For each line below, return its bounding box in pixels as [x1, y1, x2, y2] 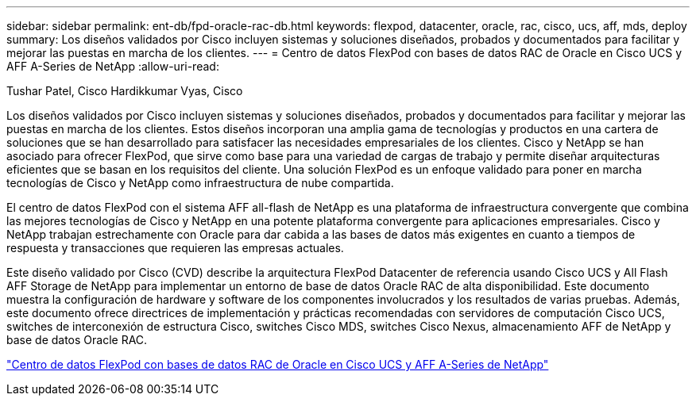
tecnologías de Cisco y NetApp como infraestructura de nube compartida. [6, 176, 394, 190]
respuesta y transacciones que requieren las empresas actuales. [6, 241, 344, 255]
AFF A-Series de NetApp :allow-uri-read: [6, 59, 219, 73]
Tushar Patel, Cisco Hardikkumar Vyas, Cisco [6, 84, 243, 98]
